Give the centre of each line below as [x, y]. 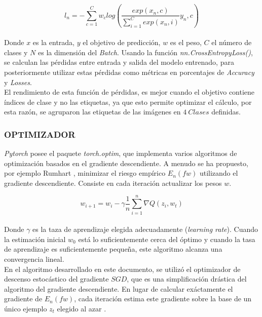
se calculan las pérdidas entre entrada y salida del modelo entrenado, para [119, 62]
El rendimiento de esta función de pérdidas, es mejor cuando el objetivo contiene [129, 92]
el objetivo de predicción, [122, 42]
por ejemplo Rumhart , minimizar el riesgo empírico [85, 173]
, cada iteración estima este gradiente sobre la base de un [163, 299]
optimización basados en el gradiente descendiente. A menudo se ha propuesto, [126, 163]
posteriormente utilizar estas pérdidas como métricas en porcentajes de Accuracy [129, 72]
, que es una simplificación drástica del [187, 279]
